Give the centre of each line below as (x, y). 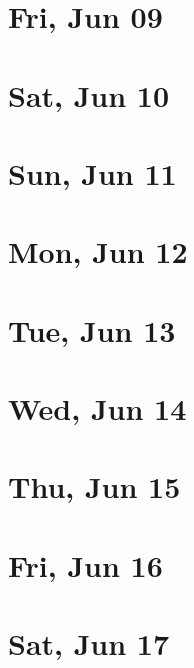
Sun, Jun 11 (92, 172)
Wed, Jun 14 (97, 408)
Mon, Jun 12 (98, 251)
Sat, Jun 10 (89, 94)
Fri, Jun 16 (85, 564)
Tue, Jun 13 (92, 329)
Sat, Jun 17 (89, 643)
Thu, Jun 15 (94, 486)
